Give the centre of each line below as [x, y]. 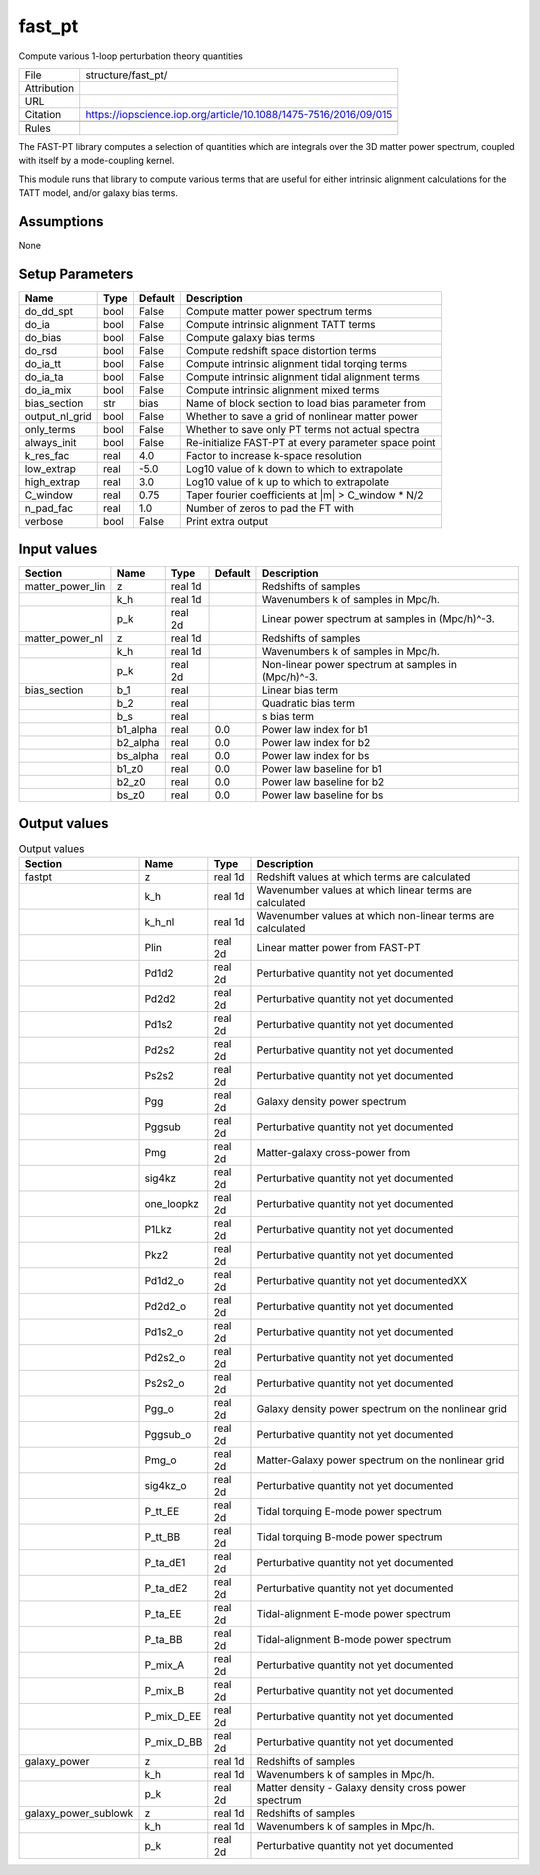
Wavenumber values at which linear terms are [364, 890]
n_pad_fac [49, 508]
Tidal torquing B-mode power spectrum [349, 1537]
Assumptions [61, 221]
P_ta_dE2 [166, 1588]
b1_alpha [137, 730]
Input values [58, 549]
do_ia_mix [48, 390]
